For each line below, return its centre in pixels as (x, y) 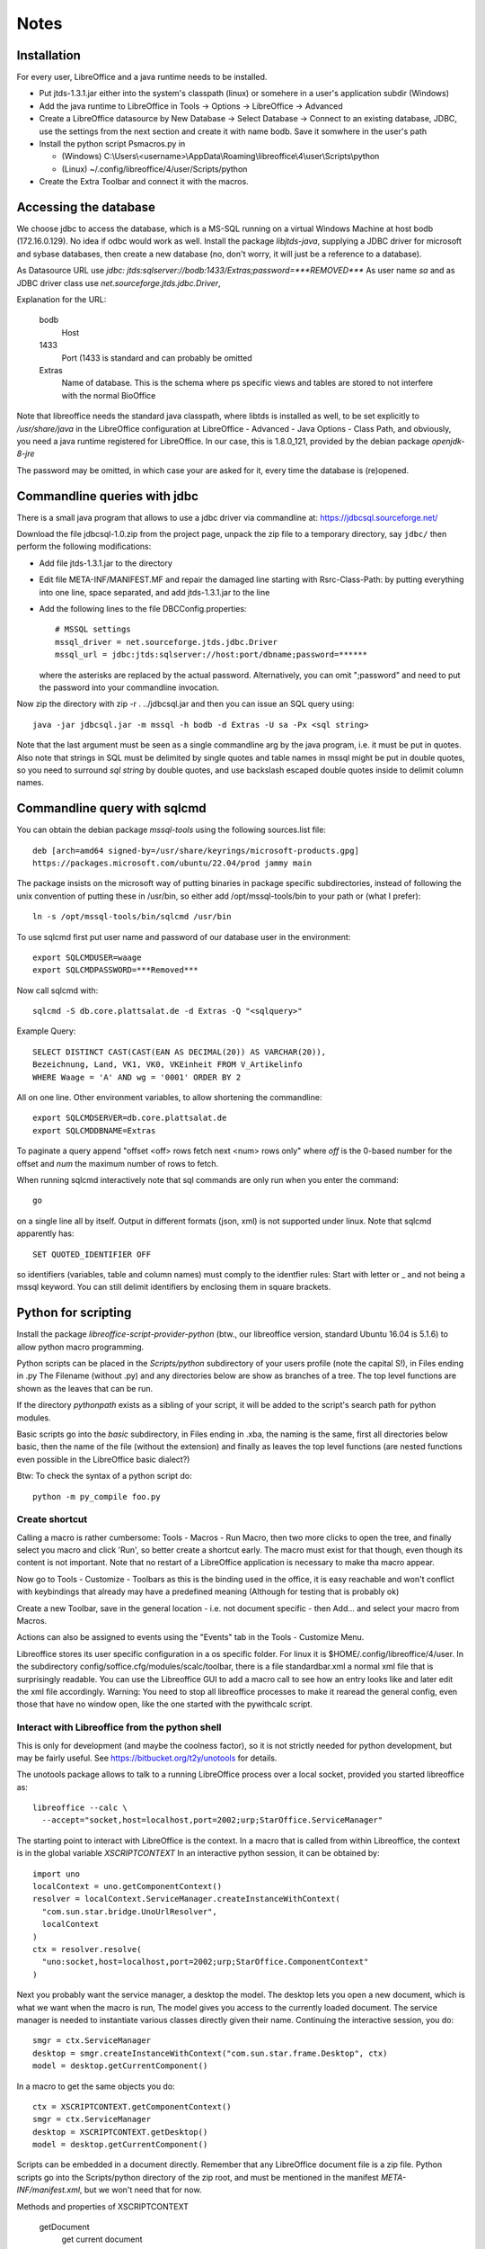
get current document (102, 2239)
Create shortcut (52, 1519)
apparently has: (45, 1233)
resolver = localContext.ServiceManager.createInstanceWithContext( (186, 1899)
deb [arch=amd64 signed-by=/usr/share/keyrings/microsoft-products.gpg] (196, 851)
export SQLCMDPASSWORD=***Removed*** (116, 970)
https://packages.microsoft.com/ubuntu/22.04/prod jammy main (172, 863)
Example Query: (46, 1031)
